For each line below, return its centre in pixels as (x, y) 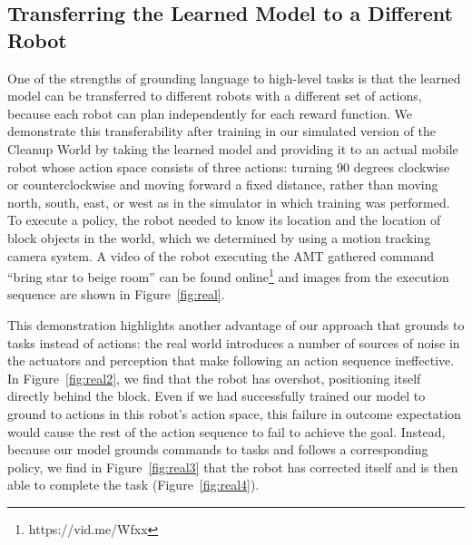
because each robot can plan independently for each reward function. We (210, 113)
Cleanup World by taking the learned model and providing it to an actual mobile (233, 148)
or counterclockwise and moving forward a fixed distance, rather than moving (223, 185)
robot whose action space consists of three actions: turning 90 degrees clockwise (229, 166)
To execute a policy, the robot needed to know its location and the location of (224, 220)
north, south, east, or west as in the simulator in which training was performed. (229, 202)
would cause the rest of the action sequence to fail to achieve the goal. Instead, (226, 431)
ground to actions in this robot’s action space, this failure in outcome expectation (234, 413)
